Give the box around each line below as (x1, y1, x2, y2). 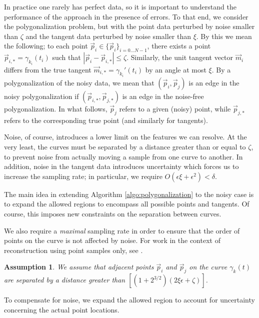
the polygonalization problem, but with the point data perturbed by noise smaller (4, 21, 255, 31)
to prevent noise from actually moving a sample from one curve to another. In (4, 151, 243, 161)
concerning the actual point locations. (4, 304, 119, 314)
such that (52, 52, 81, 62)
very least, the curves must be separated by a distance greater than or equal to (4, 141, 246, 152)
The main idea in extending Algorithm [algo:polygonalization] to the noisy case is (4, 188, 254, 199)
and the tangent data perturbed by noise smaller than (25, 30, 191, 41)
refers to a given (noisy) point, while (119, 103, 231, 114)
